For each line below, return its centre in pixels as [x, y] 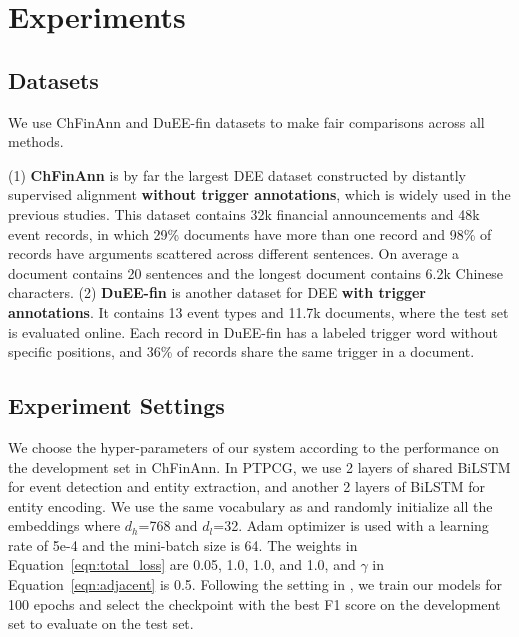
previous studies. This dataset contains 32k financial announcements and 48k [244, 213]
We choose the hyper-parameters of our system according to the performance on [253, 446]
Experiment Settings [116, 405]
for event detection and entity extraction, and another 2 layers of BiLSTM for [247, 486]
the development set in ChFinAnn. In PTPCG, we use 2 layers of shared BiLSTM [259, 466]
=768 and [168, 525]
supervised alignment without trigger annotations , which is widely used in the [259, 194]
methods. [36, 141]
